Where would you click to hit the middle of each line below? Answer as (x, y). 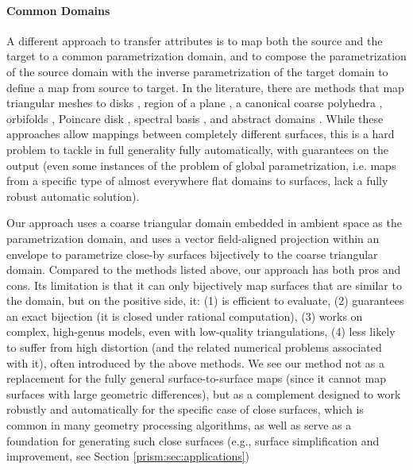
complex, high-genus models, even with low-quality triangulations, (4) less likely (201, 331)
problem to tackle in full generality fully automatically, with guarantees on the (197, 149)
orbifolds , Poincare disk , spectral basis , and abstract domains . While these (195, 118)
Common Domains (58, 10)
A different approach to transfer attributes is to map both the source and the (195, 40)
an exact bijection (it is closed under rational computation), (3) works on (185, 316)
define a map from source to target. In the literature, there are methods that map (205, 87)
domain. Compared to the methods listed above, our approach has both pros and (204, 270)
